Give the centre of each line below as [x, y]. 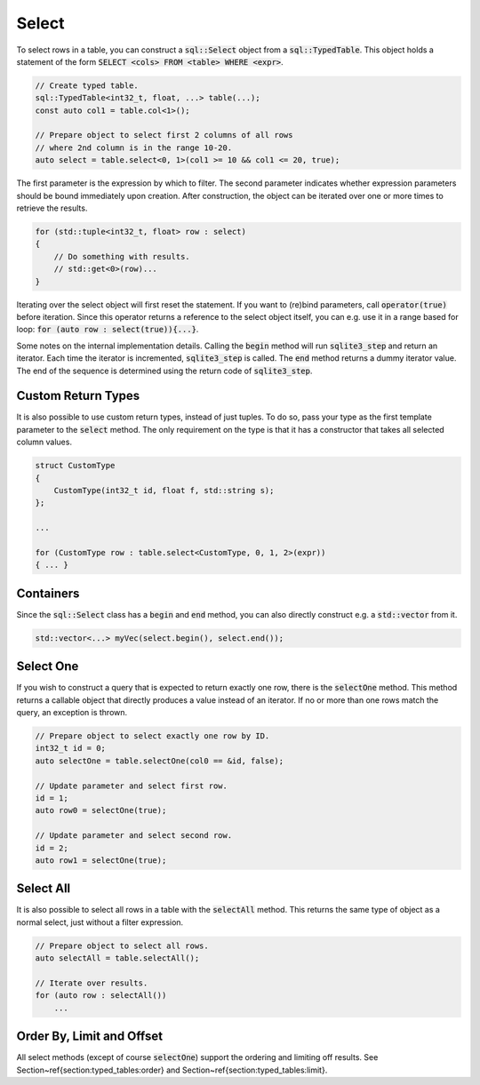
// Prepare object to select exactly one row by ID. [152, 736]
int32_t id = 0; [71, 748]
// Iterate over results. [92, 983]
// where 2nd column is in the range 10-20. [134, 148]
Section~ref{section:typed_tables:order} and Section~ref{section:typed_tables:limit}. [172, 1070]
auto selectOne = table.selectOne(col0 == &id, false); [160, 761]
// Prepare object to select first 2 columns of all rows [164, 135]
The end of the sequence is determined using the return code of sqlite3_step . [164, 371]
